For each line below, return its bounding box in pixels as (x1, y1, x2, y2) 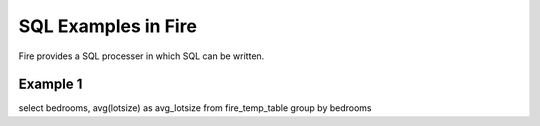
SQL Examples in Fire (18, 15, 197, 37)
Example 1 (18, 76, 83, 93)
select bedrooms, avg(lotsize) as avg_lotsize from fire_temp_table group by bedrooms (18, 102, 372, 114)
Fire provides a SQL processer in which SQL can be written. (18, 50, 265, 62)
